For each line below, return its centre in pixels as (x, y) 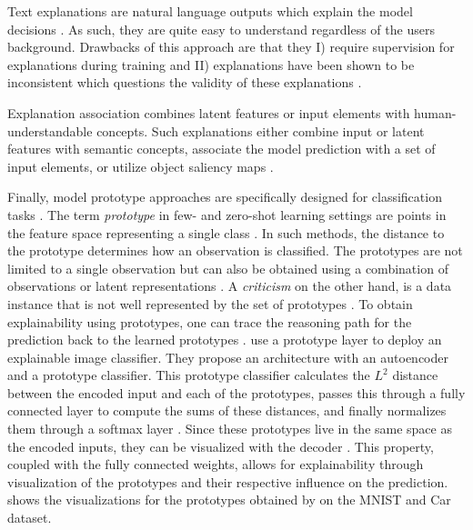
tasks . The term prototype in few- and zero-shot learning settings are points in (227, 214)
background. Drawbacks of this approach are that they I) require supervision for (231, 47)
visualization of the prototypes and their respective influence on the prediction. (228, 481)
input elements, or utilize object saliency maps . (141, 166)
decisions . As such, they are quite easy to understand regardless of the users (221, 29)
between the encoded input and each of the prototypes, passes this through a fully (236, 392)
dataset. (30, 518)
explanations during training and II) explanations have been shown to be (211, 64)
